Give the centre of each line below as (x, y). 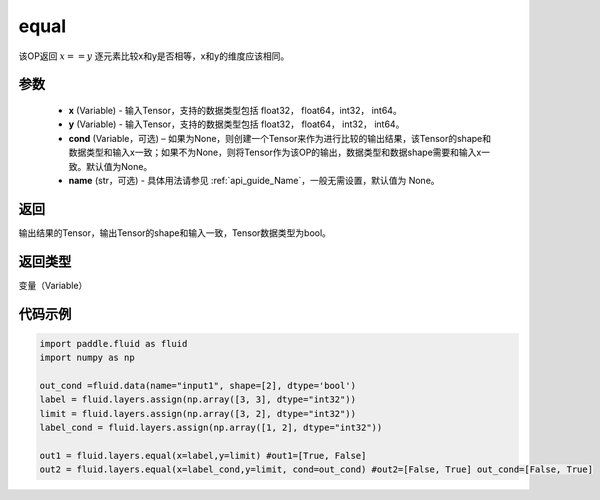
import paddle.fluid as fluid (113, 343)
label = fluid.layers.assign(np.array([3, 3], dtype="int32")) (198, 399)
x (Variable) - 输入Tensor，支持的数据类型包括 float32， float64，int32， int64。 (235, 110)
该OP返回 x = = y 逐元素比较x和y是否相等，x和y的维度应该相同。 (154, 56)
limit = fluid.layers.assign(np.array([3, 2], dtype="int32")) (198, 413)
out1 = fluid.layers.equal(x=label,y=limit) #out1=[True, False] (203, 455)
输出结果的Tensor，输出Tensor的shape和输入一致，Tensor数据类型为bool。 (175, 232)
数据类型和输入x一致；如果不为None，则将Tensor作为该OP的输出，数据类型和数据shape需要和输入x (275, 152)
